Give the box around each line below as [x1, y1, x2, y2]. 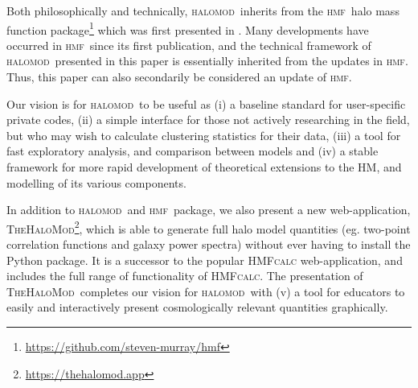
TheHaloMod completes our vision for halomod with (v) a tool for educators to [6, 283, 405, 299]
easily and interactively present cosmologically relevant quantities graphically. [6, 299, 388, 316]
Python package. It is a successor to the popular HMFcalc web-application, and [6, 251, 403, 268]
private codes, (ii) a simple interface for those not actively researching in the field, [6, 111, 410, 128]
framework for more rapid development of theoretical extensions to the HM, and [6, 159, 402, 175]
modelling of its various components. [6, 174, 186, 191]
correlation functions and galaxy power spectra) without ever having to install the [6, 236, 411, 253]
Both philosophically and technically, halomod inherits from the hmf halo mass [6, 2, 400, 19]
